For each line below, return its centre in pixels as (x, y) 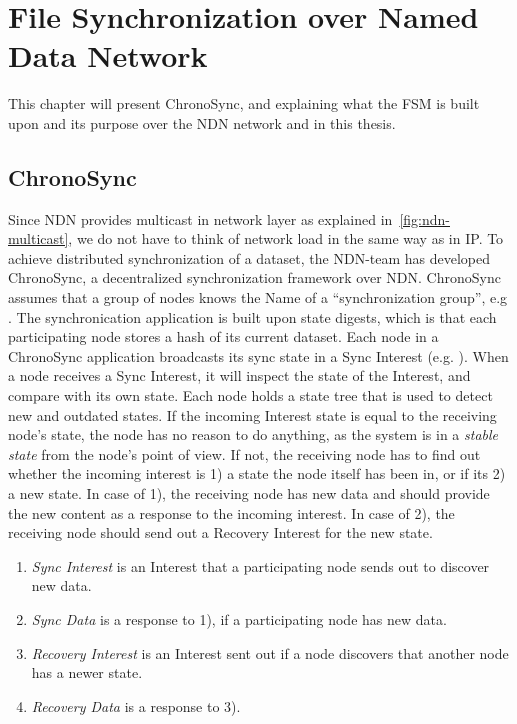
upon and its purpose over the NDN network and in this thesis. (202, 122)
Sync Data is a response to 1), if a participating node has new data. (239, 618)
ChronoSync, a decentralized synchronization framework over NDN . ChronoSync (254, 277)
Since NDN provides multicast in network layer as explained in (200, 218)
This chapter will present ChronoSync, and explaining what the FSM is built (244, 103)
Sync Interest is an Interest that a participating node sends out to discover (260, 565)
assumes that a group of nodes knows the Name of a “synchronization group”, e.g (258, 297)
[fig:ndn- (424, 218)
